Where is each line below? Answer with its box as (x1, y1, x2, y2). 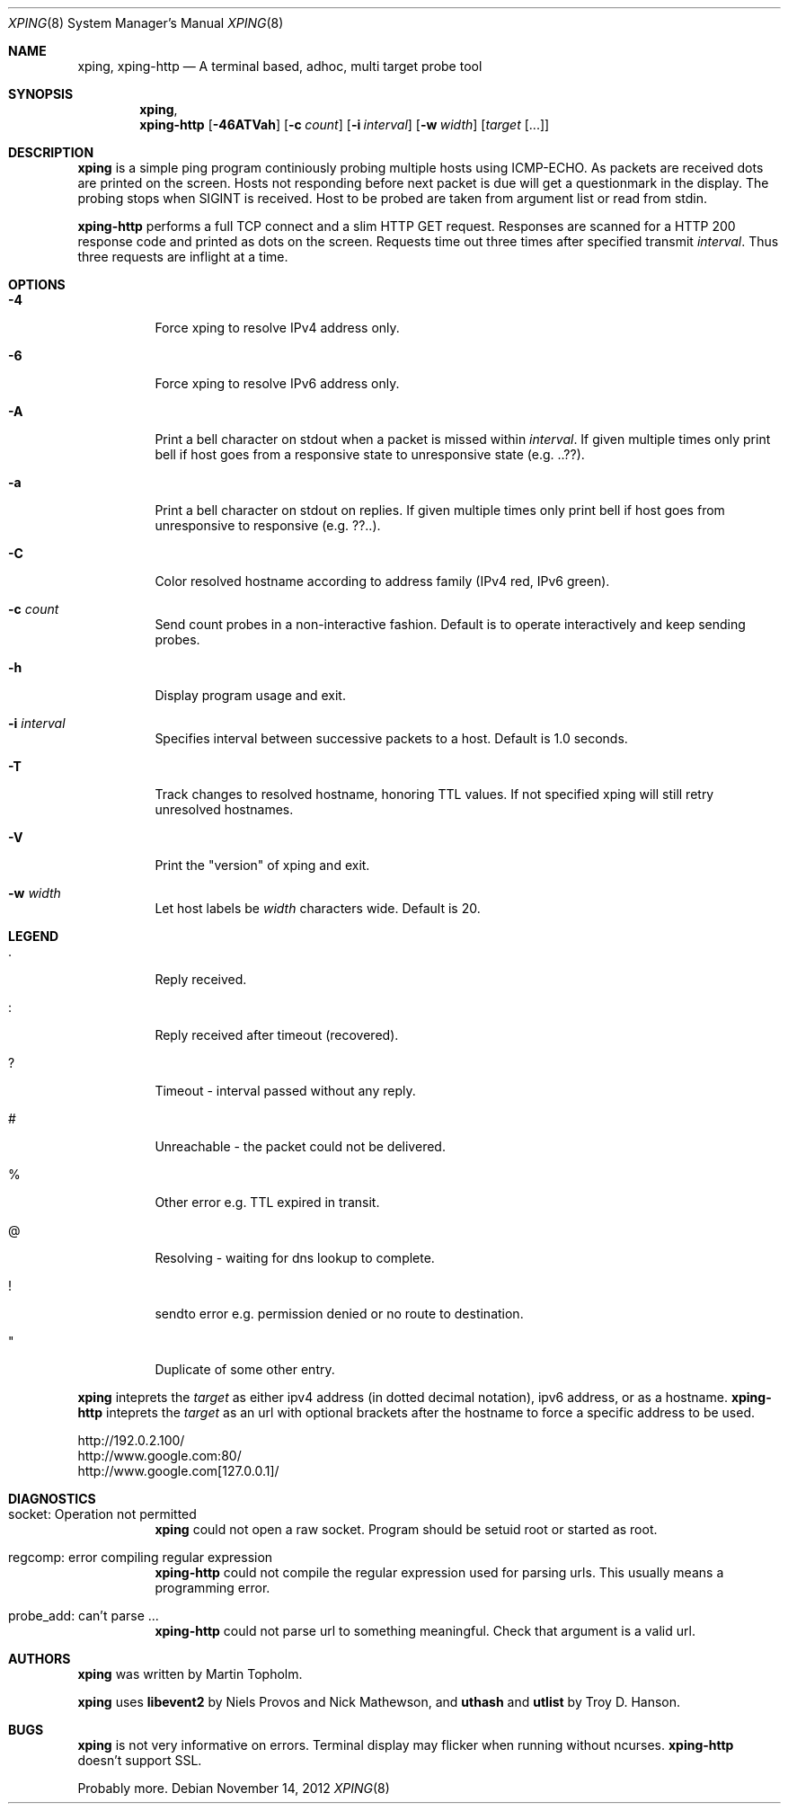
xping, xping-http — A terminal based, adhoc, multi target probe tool (77, 58, 483, 74)
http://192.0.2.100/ (77, 1433, 185, 1448)
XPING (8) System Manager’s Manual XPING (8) (8, 15, 284, 31)
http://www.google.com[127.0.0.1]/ (77, 1463, 279, 1478)
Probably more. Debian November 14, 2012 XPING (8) (77, 1780, 390, 1796)
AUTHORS (8, 1651, 71, 1666)
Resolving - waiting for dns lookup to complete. (155, 1250, 435, 1265)
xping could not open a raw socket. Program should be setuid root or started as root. (155, 1522, 658, 1537)
